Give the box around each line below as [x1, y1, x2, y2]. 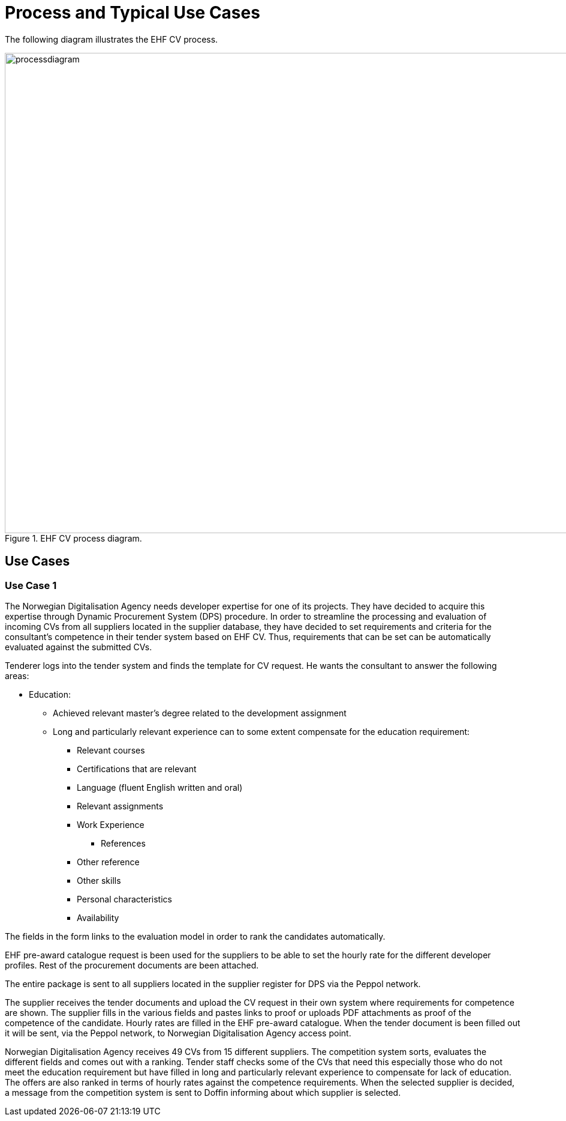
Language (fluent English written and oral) [77, 782, 243, 793]
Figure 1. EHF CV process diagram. [5, 533, 142, 543]
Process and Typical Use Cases [5, 2, 260, 23]
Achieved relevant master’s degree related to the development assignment [53, 707, 347, 718]
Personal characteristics [77, 893, 172, 904]
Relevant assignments [77, 800, 164, 811]
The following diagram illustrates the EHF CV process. [5, 34, 218, 44]
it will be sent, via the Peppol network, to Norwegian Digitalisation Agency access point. [5, 1027, 351, 1038]
